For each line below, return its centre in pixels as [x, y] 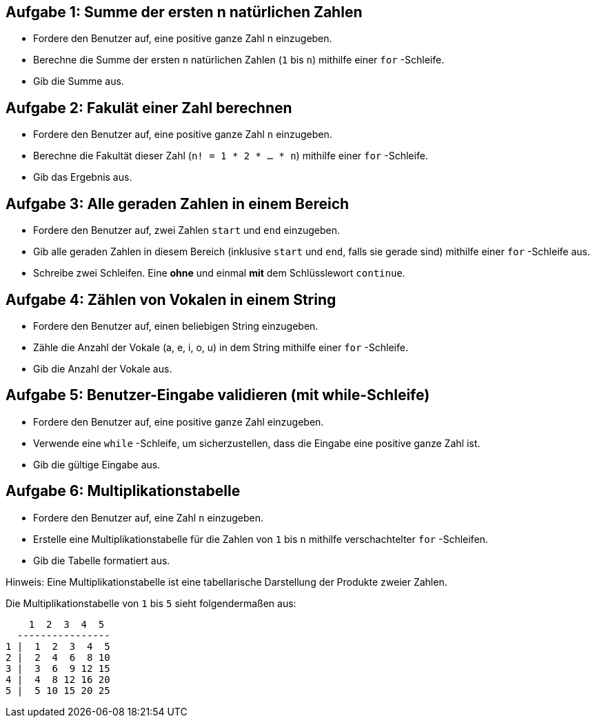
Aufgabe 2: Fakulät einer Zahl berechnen [149, 108]
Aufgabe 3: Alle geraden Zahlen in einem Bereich [178, 204]
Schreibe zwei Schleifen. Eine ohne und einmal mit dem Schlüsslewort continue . [219, 273]
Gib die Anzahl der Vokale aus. [103, 368]
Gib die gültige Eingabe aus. [97, 464]
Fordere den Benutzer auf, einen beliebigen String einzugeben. [176, 326]
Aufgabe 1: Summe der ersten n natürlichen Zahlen [184, 12]
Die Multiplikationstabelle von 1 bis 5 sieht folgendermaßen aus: [151, 603]
